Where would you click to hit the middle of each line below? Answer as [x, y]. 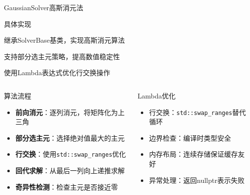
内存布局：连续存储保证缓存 [193, 154]
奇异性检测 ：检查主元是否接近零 [67, 187]
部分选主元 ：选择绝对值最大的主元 [70, 138]
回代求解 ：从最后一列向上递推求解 [70, 170]
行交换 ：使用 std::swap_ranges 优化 [71, 154]
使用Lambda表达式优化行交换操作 [57, 73]
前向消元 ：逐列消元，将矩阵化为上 [70, 112]
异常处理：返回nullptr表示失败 [197, 180]
